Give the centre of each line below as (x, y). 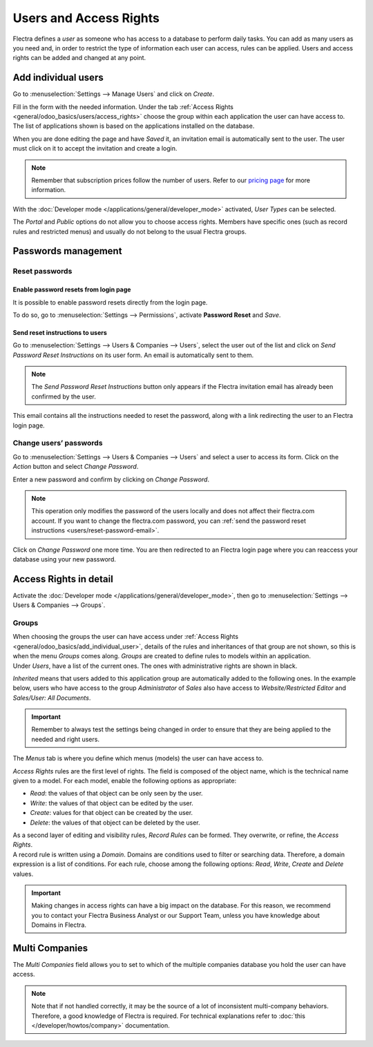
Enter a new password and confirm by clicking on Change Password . (111, 479)
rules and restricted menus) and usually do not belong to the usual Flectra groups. (130, 231)
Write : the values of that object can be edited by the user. (112, 803)
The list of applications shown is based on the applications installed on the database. (134, 126)
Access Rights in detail (63, 579)
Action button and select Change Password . (76, 467)
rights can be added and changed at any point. (79, 58)
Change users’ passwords (58, 443)
